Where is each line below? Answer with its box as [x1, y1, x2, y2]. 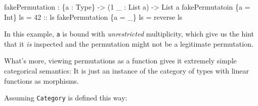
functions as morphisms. [4, 75, 79, 86]
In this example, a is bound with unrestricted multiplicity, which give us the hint [4, 28, 254, 39]
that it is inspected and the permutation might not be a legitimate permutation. [4, 38, 253, 49]
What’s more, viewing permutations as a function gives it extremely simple [4, 55, 237, 66]
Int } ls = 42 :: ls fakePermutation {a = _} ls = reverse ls [4, 11, 183, 22]
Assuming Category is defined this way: [4, 92, 127, 103]
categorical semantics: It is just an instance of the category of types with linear [4, 65, 249, 76]
